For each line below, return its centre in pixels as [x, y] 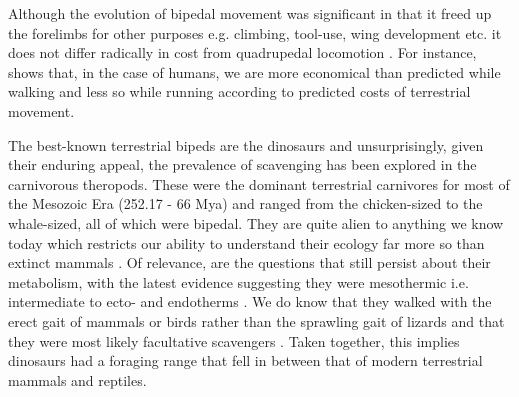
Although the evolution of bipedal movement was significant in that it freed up [250, 13]
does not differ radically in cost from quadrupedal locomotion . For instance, [242, 52]
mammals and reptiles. [77, 379]
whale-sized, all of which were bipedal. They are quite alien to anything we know [256, 222]
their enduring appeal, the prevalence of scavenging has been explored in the [242, 164]
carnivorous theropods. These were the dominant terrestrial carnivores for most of [259, 183]
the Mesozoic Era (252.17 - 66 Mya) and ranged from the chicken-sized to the [245, 203]
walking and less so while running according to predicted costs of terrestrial [239, 91]
